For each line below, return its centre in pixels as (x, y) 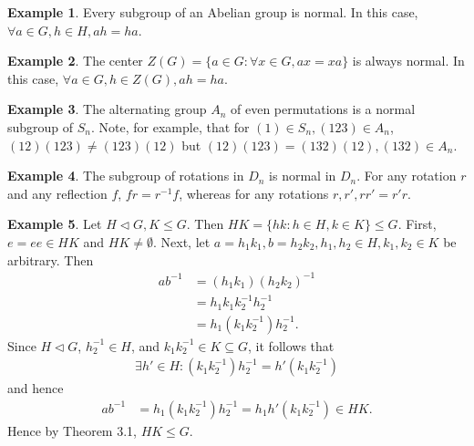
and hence (36, 388)
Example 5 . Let (55, 224)
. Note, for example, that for (170, 126)
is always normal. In (408, 61)
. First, (417, 224)
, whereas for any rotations (254, 193)
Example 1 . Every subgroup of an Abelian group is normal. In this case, (213, 12)
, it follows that (291, 345)
